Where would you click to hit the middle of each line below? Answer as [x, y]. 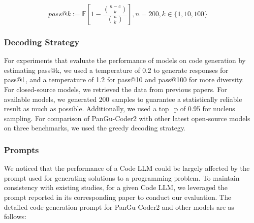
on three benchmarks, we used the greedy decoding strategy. [95, 128]
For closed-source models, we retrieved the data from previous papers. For [116, 89]
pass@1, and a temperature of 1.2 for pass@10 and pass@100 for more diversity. [124, 80]
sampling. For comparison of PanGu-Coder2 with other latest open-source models [127, 118]
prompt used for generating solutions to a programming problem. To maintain [122, 177]
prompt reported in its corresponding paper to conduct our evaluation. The [118, 197]
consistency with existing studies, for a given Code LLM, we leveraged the [116, 187]
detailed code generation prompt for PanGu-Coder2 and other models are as [119, 207]
